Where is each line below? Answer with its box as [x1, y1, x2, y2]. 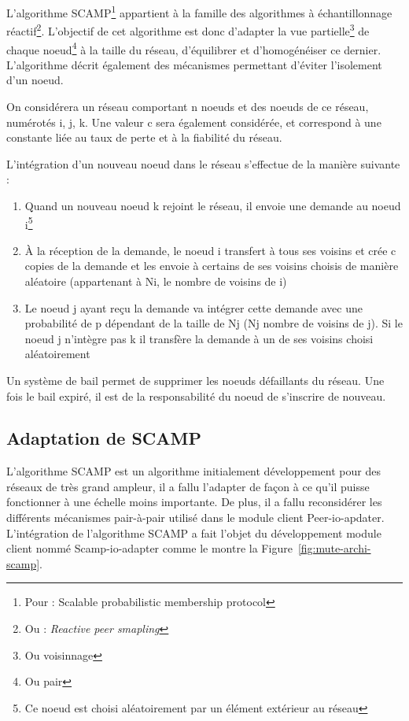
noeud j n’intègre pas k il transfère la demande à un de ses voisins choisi [24, 330, 374, 346]
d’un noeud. [6, 72, 64, 88]
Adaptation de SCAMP [6, 426, 201, 450]
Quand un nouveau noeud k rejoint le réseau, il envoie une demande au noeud [24, 197, 401, 213]
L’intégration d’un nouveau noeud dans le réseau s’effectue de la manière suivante [6, 155, 400, 172]
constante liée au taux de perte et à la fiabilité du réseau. [6, 129, 282, 146]
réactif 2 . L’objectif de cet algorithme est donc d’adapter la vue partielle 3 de [6, 20, 370, 39]
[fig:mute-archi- [297, 540, 371, 556]
